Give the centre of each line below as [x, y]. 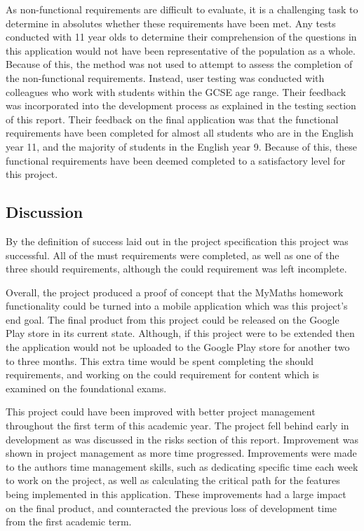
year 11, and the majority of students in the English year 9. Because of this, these [182, 146]
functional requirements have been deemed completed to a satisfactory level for [176, 160]
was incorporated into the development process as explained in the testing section [181, 105]
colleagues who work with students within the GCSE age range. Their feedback [176, 91]
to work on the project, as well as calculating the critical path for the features [173, 480]
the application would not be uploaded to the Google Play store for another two [178, 347]
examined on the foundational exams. [86, 388]
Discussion [45, 212]
